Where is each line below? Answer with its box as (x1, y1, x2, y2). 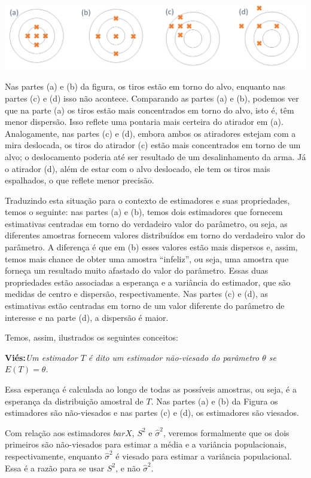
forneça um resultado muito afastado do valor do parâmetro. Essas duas (5, 264, 269, 277)
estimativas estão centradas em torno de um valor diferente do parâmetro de (5, 299, 285, 312)
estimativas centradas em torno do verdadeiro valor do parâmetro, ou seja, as (5, 217, 288, 229)
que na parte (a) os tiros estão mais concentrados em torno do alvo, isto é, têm (5, 103, 294, 116)
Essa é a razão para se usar (5, 461, 105, 474)
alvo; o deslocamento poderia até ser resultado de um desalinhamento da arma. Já (5, 150, 306, 163)
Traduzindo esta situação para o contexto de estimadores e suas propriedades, (5, 194, 290, 206)
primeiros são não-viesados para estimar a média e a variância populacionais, (5, 438, 286, 451)
